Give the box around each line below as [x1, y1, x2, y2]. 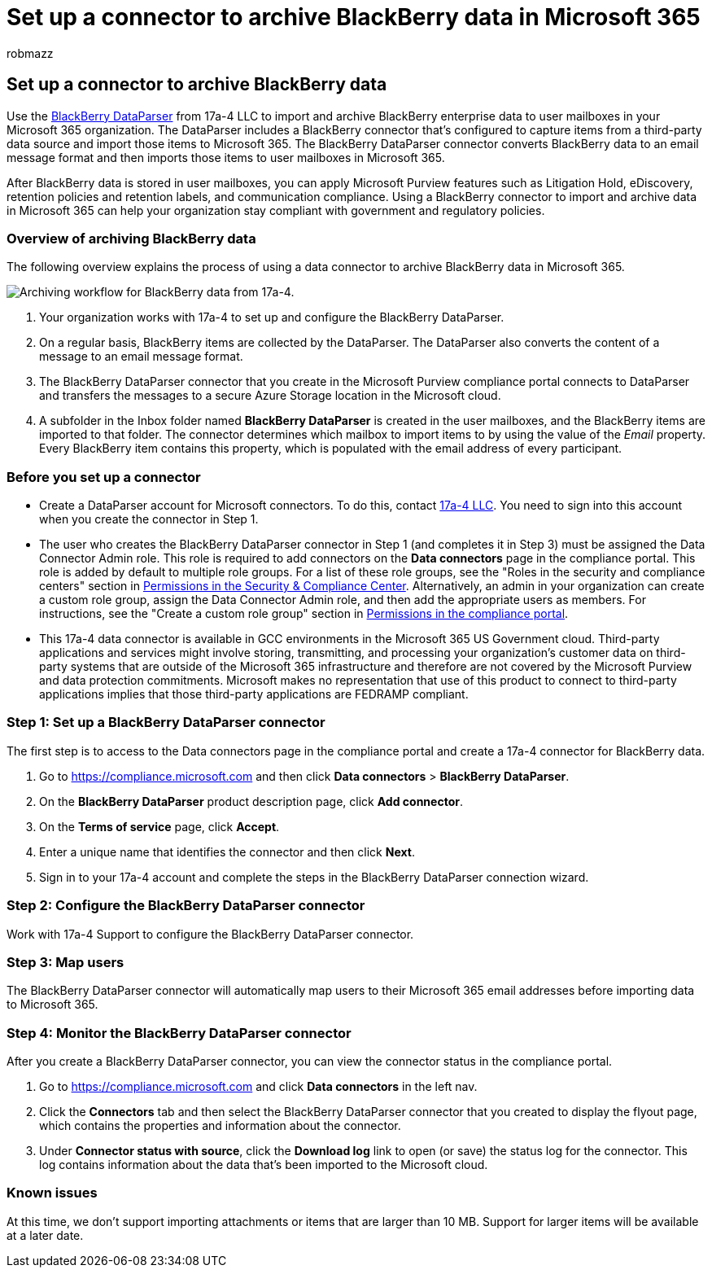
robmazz [7, 46, 54, 60]
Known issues [7, 1184, 98, 1202]
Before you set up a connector [7, 468, 201, 485]
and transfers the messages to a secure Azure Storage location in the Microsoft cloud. [39, 388, 501, 403]
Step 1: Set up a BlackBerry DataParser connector [7, 714, 325, 731]
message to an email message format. [39, 349, 243, 364]
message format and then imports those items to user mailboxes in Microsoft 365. [7, 150, 445, 164]
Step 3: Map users [7, 953, 124, 970]
